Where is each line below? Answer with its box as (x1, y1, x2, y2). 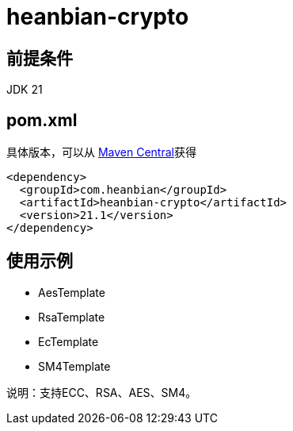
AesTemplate (38, 285, 105, 299)
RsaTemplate (38, 310, 105, 324)
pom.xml (6, 110, 78, 130)
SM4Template (38, 359, 111, 373)
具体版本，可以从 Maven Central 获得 (6, 145, 196, 160)
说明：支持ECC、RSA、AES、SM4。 (6, 385, 197, 399)
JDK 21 (6, 83, 43, 97)
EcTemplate (38, 334, 99, 348)
